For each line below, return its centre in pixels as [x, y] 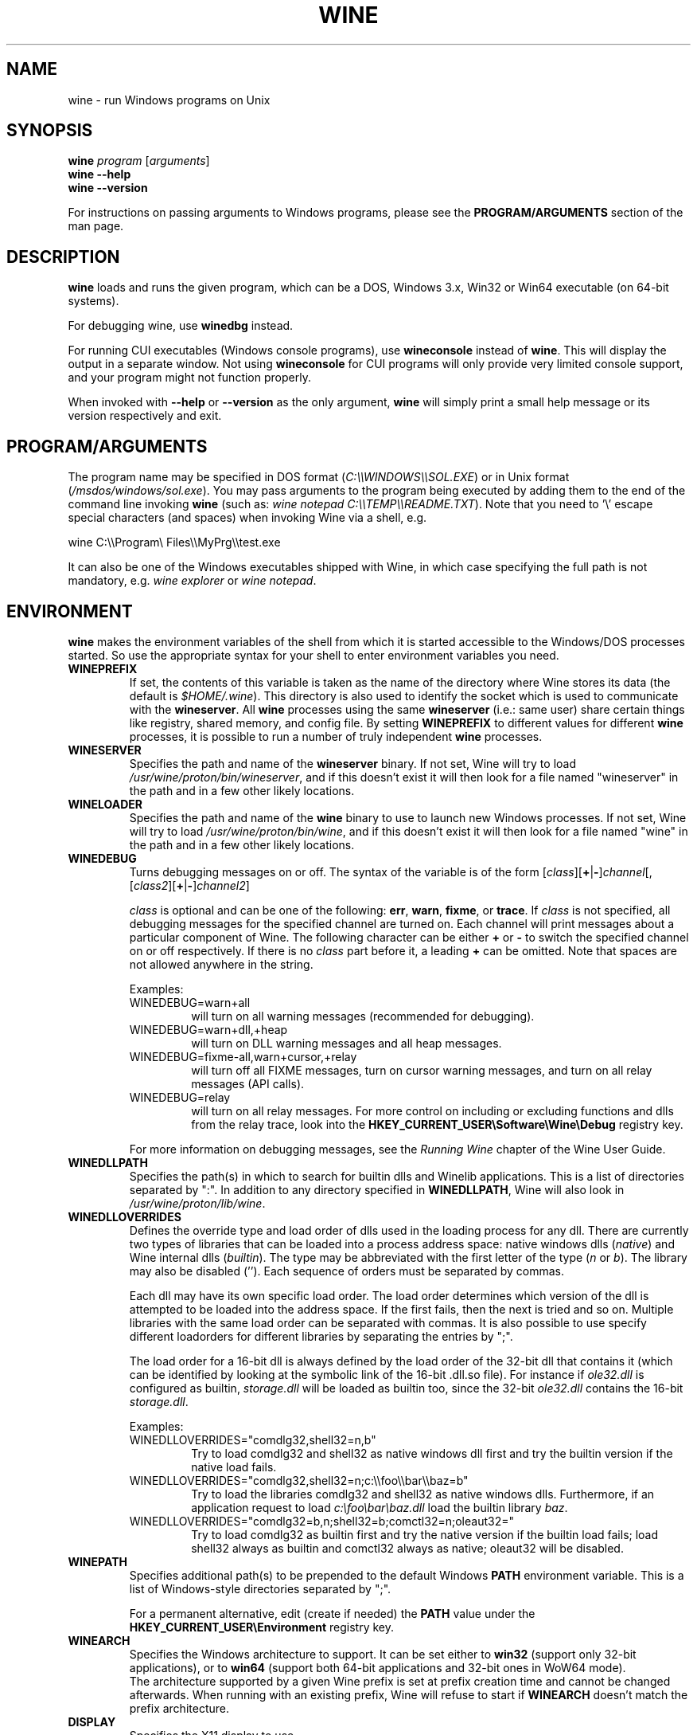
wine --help [99, 174]
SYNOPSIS [50, 131]
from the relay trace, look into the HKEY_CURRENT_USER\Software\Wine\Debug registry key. [437, 1124]
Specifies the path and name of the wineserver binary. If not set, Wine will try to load [352, 763]
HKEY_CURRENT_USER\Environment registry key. [262, 1627]
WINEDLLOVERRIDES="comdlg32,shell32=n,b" [253, 1439]
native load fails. [234, 1467]
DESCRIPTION [63, 257]
